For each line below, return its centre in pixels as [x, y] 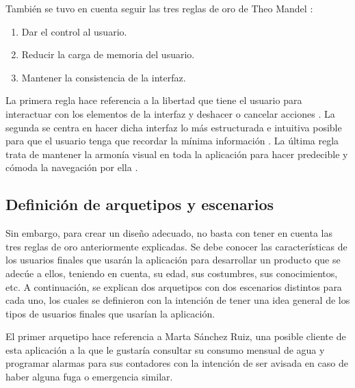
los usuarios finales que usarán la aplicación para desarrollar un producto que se [173, 260]
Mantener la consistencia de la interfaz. [104, 77]
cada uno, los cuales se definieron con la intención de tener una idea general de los [178, 300]
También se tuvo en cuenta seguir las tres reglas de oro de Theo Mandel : [159, 8]
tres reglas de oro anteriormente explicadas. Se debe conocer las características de [176, 246]
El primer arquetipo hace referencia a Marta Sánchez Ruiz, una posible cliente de [176, 336]
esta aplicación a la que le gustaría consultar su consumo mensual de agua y [165, 349]
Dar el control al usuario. [74, 31]
